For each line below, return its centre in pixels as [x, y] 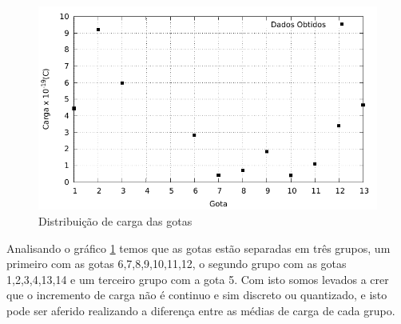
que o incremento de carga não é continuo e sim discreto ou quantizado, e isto [197, 295]
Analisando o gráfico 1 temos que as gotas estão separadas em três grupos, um [199, 248]
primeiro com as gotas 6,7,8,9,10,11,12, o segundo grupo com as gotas [177, 264]
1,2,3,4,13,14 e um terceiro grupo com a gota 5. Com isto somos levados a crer [198, 279]
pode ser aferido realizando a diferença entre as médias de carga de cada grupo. [201, 310]
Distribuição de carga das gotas [115, 220]
